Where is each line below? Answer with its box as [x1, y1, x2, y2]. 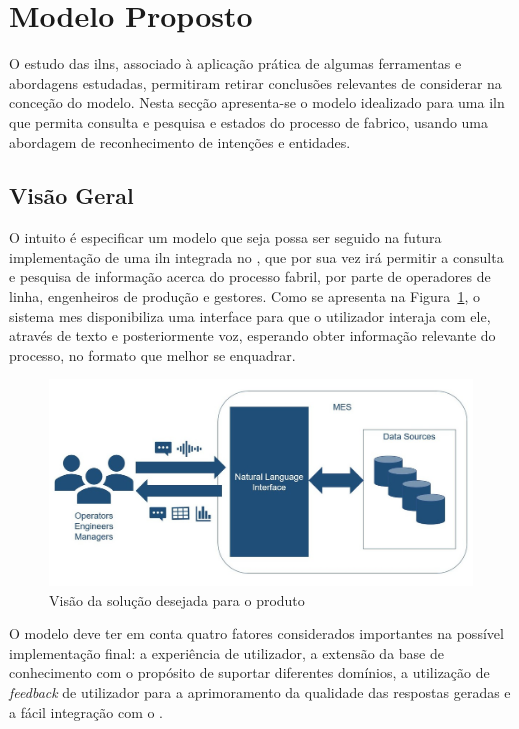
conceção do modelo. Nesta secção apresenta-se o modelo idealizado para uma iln [9, 92, 505, 113]
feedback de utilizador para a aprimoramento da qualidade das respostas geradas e [9, 682, 511, 703]
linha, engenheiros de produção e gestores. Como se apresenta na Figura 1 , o [9, 286, 480, 307]
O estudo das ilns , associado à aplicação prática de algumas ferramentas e [9, 53, 462, 74]
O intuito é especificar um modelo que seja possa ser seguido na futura [9, 227, 442, 248]
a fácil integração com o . [9, 701, 164, 722]
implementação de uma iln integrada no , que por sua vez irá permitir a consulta [9, 246, 504, 267]
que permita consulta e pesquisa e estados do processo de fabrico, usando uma [9, 111, 489, 132]
